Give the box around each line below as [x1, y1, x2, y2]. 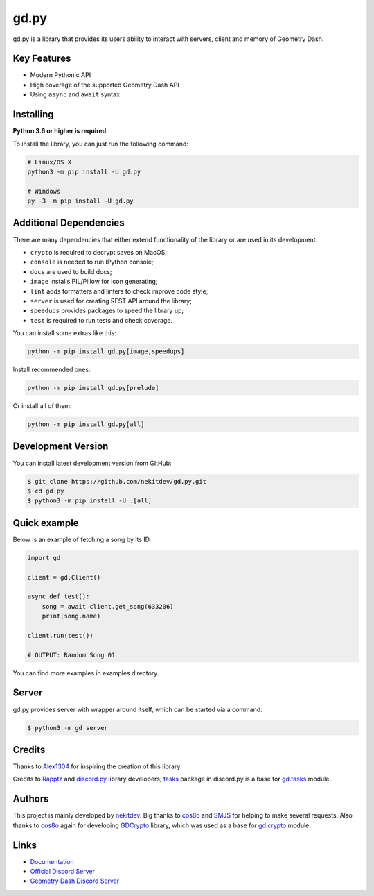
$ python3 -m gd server [27, 724, 109, 732]
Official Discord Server [30, 868, 95, 876]
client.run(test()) [27, 632, 93, 639]
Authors [12, 793, 49, 805]
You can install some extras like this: [12, 329, 117, 337]
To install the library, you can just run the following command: [12, 140, 188, 148]
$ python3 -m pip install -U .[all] [27, 497, 152, 505]
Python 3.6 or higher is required [12, 127, 107, 135]
